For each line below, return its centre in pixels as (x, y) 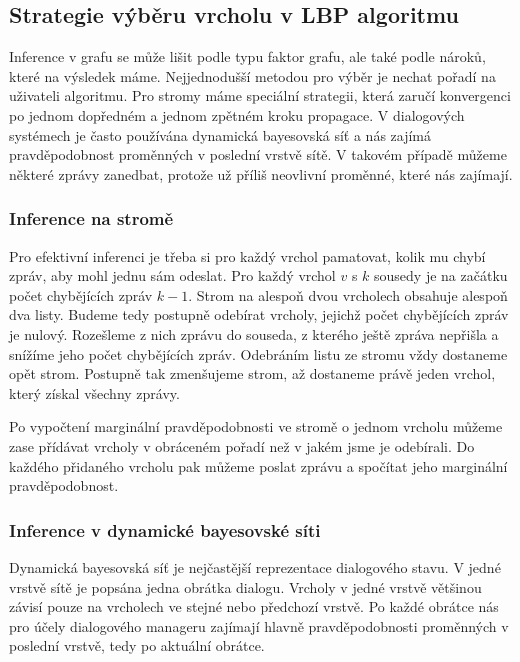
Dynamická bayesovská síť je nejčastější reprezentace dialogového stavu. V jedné (255, 566)
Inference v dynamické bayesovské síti (165, 529)
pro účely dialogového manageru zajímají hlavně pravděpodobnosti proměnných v (259, 625)
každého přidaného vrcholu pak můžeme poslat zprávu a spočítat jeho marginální (258, 465)
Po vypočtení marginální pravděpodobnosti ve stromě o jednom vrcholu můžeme (256, 426)
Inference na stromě (91, 218)
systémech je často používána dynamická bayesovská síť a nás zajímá (220, 134)
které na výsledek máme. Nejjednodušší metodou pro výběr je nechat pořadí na (252, 75)
